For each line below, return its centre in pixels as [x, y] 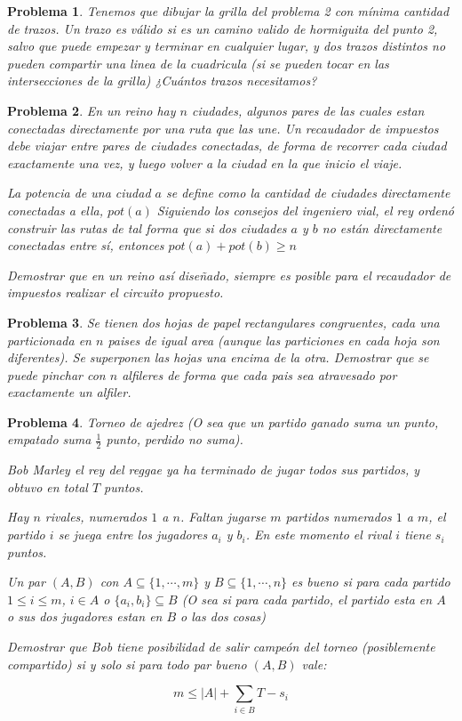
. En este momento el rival [319, 535]
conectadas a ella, [56, 210]
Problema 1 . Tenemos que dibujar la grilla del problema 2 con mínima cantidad [228, 11]
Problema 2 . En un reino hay [92, 110]
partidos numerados [339, 517]
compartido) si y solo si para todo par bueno [127, 664]
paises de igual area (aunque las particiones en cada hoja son [274, 340]
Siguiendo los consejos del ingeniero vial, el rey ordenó [305, 210]
